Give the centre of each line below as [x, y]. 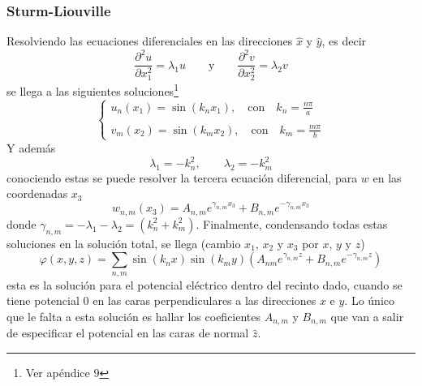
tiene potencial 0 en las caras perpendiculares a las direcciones [161, 300]
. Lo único [369, 300]
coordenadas [37, 193]
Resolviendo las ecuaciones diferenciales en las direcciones [150, 41]
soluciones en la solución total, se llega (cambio [124, 243]
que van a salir [367, 316]
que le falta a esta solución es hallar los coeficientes [134, 316]
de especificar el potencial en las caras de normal [128, 333]
